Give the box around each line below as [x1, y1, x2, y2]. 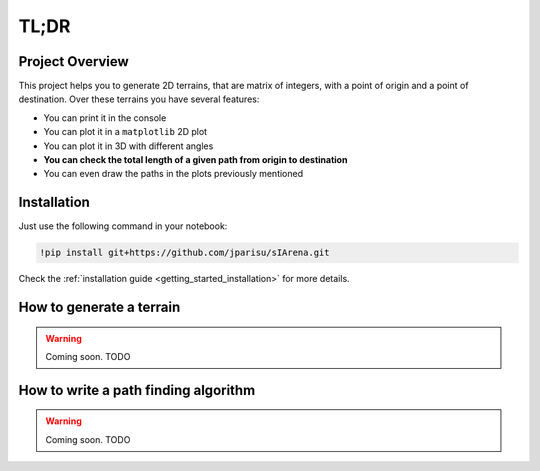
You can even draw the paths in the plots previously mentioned [43, 168, 304, 180]
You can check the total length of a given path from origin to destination [43, 154, 348, 166]
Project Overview [18, 53, 129, 70]
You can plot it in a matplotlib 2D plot [43, 126, 208, 138]
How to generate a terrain [18, 299, 181, 316]
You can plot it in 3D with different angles [43, 140, 214, 152]
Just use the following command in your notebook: [18, 220, 228, 232]
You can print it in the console [43, 111, 167, 124]
